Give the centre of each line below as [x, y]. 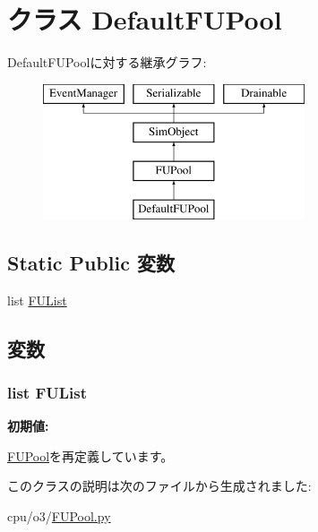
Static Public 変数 [91, 262]
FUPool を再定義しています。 [90, 455]
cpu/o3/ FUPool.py [59, 516]
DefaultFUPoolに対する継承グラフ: [107, 62]
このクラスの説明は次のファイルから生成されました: [159, 486]
